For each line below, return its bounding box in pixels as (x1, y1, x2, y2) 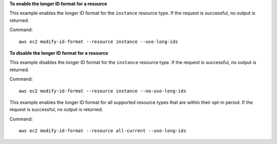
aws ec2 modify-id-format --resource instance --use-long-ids (18, 38, 179, 45)
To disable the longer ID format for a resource (9, 50, 109, 56)
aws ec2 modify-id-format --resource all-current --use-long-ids (18, 128, 187, 134)
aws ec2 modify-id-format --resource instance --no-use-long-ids (18, 88, 187, 94)
